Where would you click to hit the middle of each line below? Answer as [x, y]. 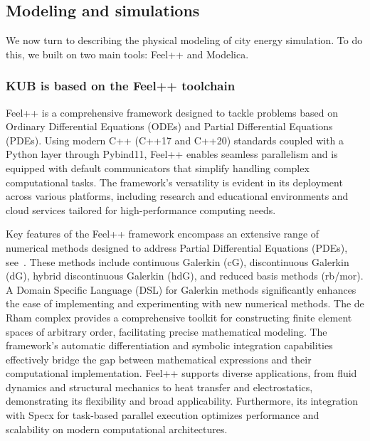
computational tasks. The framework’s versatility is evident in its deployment [174, 182]
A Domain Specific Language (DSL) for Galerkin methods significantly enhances [181, 289]
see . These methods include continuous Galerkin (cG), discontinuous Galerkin [178, 261]
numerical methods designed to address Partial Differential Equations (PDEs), [177, 247]
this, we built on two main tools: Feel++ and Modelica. [127, 54]
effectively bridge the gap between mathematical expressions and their [159, 359]
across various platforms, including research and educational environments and [177, 196]
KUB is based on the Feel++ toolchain [121, 86]
